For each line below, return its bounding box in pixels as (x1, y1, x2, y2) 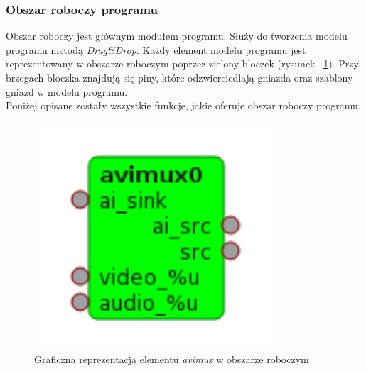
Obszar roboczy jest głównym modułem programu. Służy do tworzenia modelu (6, 28, 348, 43)
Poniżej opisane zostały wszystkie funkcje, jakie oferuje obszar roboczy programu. (6, 98, 361, 113)
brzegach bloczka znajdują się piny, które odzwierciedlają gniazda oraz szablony (6, 70, 353, 84)
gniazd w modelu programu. (6, 84, 128, 99)
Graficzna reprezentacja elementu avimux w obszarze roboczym (34, 352, 309, 367)
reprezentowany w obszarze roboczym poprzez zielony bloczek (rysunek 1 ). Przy (6, 56, 359, 71)
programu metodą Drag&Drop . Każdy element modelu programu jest (6, 42, 306, 57)
